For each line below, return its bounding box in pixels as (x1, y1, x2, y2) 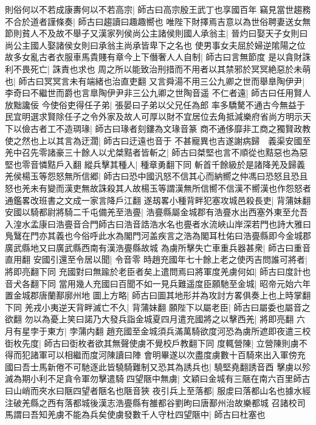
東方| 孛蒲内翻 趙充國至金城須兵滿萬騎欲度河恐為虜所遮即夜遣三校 (47, 325, 311, 337)
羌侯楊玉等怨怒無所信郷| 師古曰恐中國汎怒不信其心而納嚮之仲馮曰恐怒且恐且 (5, 170, 308, 182)
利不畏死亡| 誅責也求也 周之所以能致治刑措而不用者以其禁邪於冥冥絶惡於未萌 (5, 62, 311, 75)
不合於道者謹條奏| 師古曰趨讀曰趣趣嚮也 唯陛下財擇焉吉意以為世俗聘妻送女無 (5, 15, 311, 27)
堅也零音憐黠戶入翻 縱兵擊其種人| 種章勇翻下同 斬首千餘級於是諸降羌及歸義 (5, 157, 305, 170)
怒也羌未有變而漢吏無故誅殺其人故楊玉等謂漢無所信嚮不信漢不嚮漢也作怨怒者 (5, 181, 311, 194)
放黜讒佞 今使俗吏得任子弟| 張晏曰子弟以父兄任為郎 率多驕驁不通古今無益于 (5, 98, 305, 111)
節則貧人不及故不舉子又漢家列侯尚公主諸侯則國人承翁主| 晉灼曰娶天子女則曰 (5, 27, 308, 40)
